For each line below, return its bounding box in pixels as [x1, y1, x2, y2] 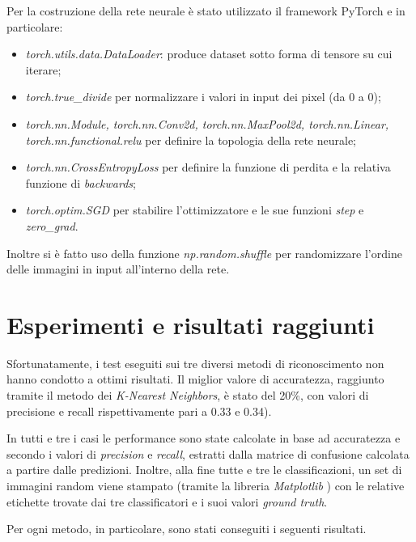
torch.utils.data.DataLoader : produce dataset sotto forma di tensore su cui [25, 45, 393, 62]
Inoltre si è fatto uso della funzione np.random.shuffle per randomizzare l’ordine [6, 244, 402, 261]
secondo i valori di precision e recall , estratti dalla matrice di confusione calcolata [6, 445, 410, 462]
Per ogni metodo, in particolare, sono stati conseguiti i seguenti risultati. [6, 520, 367, 537]
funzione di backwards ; [25, 174, 136, 191]
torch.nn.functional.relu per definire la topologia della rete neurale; [25, 131, 356, 148]
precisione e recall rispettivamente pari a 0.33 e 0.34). [6, 402, 272, 419]
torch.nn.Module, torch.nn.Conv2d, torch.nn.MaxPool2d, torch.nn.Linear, [25, 115, 389, 132]
